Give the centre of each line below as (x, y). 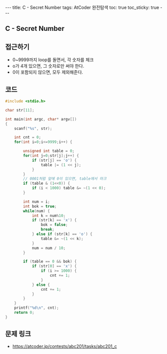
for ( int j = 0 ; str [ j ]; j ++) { (51, 156)
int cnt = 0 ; (28, 137)
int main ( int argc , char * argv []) (41, 119)
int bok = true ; (40, 206)
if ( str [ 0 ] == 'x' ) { (54, 266)
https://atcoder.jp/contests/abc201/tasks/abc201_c (65, 346)
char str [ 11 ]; (20, 110)
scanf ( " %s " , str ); (33, 128)
